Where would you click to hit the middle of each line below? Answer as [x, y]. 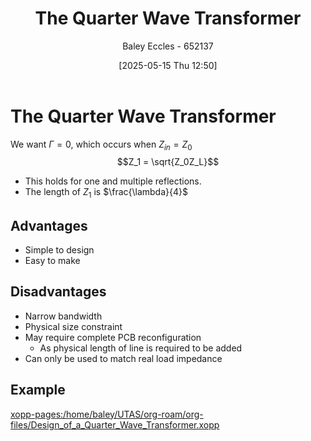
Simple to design [59, 250]
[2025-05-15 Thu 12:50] [168, 65]
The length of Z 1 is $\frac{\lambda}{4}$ [106, 193]
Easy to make [52, 261]
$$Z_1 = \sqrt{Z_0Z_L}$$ [168, 162]
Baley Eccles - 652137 [168, 46]
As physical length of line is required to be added [141, 348]
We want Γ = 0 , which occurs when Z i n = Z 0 [101, 145]
